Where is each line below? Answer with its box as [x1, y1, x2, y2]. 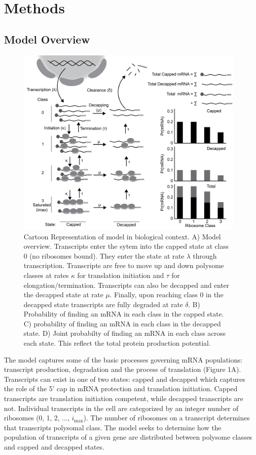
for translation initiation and [77, 270, 164, 280]
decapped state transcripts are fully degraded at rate [24, 299, 183, 309]
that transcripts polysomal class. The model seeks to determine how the [4, 422, 221, 432]
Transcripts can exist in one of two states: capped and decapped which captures [4, 373, 246, 384]
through [192, 250, 217, 261]
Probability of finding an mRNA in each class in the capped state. [24, 309, 224, 319]
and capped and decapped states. [4, 442, 105, 452]
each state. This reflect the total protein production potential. [24, 338, 211, 348]
